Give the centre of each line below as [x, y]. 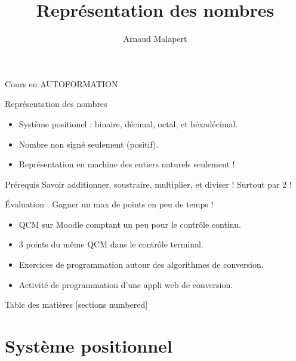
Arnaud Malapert [155, 39]
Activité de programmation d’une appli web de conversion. [126, 284]
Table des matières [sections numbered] [76, 305]
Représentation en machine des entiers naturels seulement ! [127, 164]
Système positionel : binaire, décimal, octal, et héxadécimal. [128, 123]
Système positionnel [89, 346]
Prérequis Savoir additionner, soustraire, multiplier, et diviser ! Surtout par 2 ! [148, 184]
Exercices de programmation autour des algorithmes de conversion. [141, 264]
